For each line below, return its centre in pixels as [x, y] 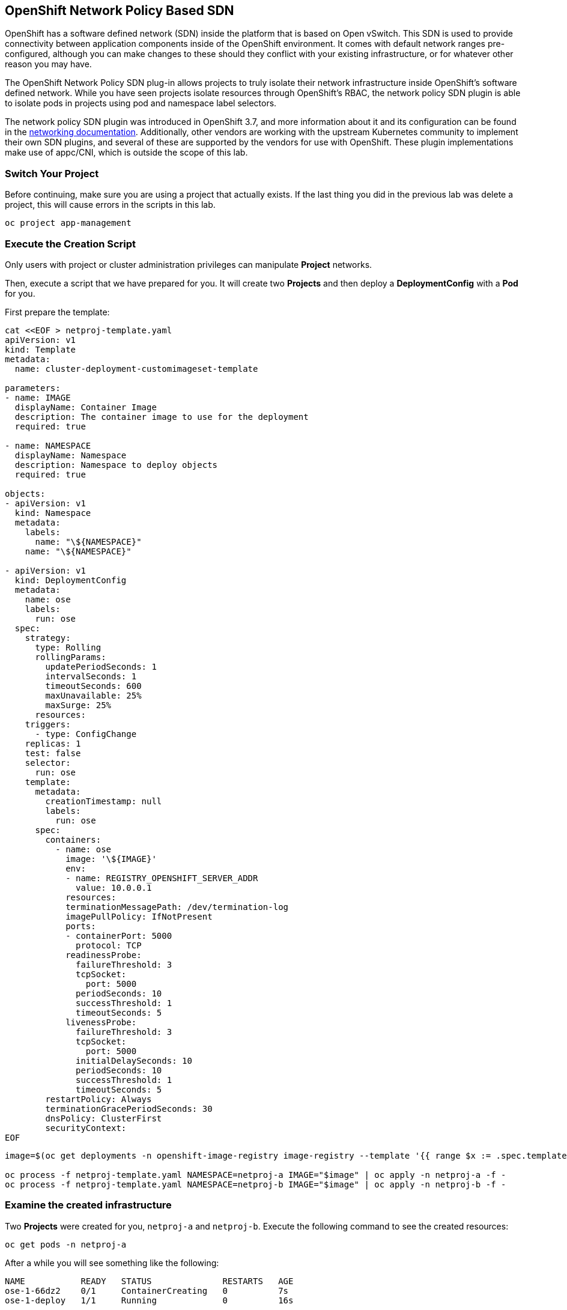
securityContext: [86, 1128]
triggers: [48, 724]
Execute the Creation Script [71, 244]
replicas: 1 [53, 743]
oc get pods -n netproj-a [66, 1244]
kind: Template [41, 349]
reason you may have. [48, 64]
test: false [53, 753]
